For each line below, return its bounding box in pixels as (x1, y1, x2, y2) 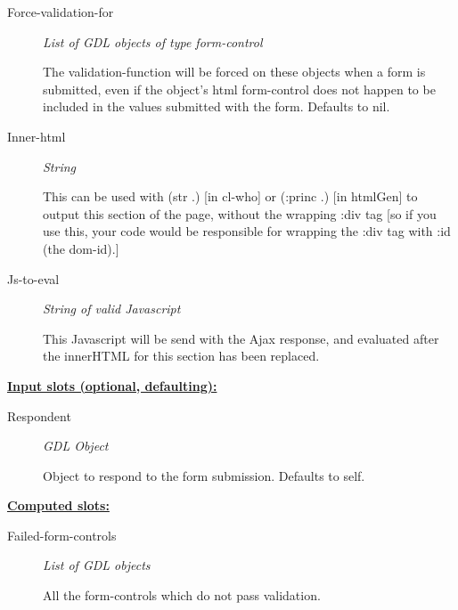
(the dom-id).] (43, 239, 119, 257)
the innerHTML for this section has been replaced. (43, 346, 320, 365)
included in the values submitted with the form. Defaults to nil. (43, 97, 390, 116)
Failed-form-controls (7, 525, 117, 544)
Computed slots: (7, 496, 110, 515)
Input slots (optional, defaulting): (7, 376, 217, 394)
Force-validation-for (7, 3, 114, 20)
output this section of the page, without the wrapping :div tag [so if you (43, 204, 437, 223)
